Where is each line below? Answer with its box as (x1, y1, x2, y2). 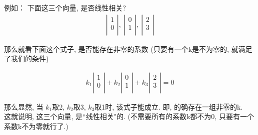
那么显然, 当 (4, 101, 43, 112)
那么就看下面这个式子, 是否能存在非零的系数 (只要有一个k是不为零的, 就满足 (4, 43, 252, 54)
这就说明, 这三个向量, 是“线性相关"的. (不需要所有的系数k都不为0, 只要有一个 (4, 111, 254, 122)
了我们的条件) (4, 53, 49, 64)
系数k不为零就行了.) (4, 121, 68, 132)
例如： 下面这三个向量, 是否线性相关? (4, 2, 126, 12)
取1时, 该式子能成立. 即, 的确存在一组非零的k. (94, 101, 243, 112)
